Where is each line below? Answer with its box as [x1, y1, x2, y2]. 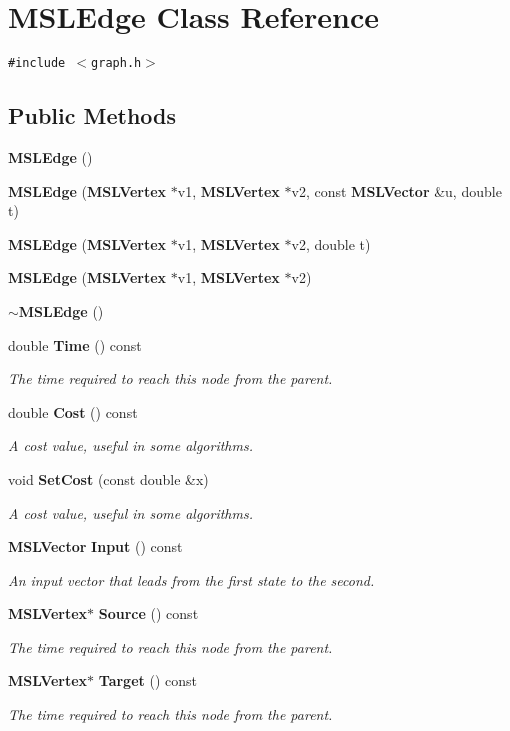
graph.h [91, 56, 142, 71]
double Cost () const [8, 401, 138, 422]
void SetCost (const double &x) [8, 468, 209, 489]
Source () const [98, 603, 199, 624]
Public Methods [8, 100, 177, 131]
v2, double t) [291, 233, 371, 254]
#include [8, 56, 66, 71]
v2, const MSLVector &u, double [291, 180, 502, 201]
